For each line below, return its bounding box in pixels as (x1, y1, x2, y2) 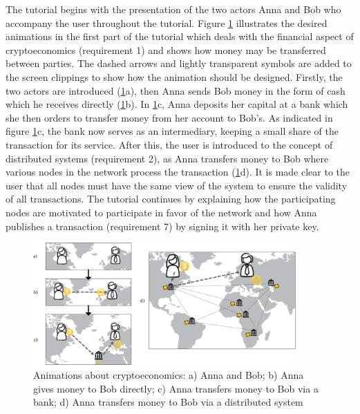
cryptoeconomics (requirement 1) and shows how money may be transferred (6, 42, 326, 57)
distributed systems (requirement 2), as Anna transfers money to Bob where (6, 151, 329, 165)
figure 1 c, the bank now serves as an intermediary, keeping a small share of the (6, 124, 339, 138)
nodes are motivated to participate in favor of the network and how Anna (6, 205, 317, 219)
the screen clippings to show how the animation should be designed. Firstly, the (6, 69, 343, 84)
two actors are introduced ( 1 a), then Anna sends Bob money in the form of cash (6, 83, 345, 97)
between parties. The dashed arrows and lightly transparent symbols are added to (6, 56, 352, 70)
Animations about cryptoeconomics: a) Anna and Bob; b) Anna (33, 368, 304, 382)
